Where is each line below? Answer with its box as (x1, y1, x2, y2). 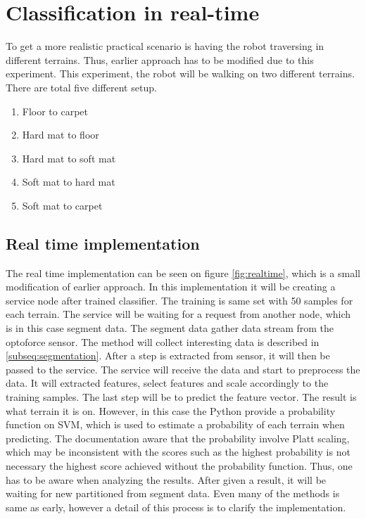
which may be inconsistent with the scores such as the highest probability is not (6, 444, 351, 459)
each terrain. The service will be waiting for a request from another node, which (6, 307, 351, 321)
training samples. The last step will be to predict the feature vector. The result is (6, 390, 357, 404)
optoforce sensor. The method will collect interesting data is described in (6, 334, 320, 349)
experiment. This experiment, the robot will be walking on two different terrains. (6, 66, 355, 81)
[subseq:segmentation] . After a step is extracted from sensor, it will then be (6, 348, 330, 363)
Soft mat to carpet (22, 198, 103, 212)
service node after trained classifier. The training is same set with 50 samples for (6, 293, 353, 307)
